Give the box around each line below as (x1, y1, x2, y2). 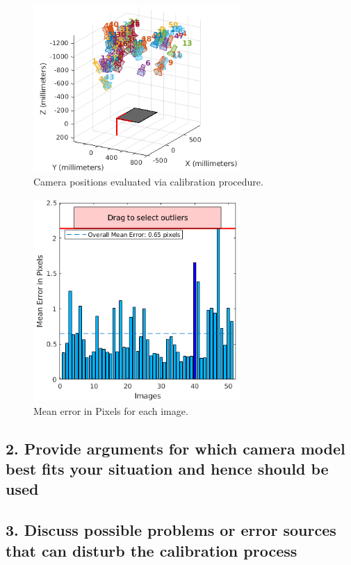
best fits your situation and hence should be (6, 457, 329, 479)
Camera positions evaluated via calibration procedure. (33, 174, 263, 189)
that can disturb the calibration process (6, 539, 297, 561)
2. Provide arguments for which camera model (6, 437, 345, 459)
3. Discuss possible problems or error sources (6, 519, 336, 541)
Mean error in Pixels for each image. (33, 403, 188, 418)
